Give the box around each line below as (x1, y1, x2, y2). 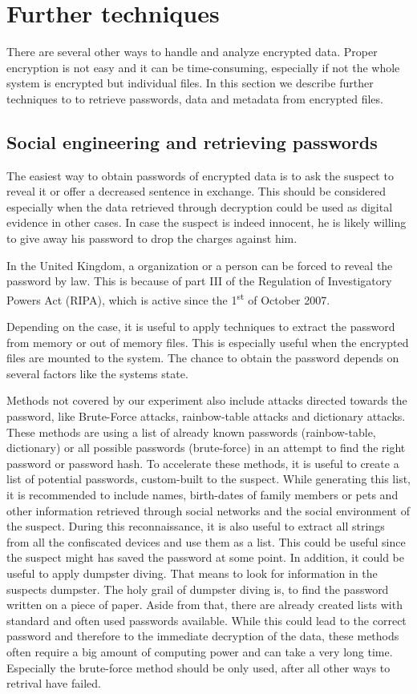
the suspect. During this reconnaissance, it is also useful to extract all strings (6, 518, 385, 535)
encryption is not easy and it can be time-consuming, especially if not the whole (6, 59, 400, 75)
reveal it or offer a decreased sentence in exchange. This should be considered (6, 183, 387, 200)
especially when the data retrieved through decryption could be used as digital (6, 198, 393, 215)
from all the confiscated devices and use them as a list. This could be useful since (6, 533, 406, 550)
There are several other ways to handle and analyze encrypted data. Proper (6, 43, 378, 60)
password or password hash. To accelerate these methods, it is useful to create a (6, 454, 399, 471)
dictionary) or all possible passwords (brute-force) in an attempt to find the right (6, 439, 406, 456)
